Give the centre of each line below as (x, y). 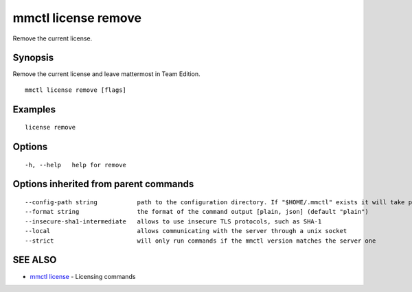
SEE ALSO (35, 260)
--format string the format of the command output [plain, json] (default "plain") (197, 212)
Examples (34, 109)
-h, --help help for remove (76, 165)
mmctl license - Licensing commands (83, 276)
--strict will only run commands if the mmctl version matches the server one (201, 241)
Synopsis (33, 58)
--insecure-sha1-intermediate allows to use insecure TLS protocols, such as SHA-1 (173, 221)
